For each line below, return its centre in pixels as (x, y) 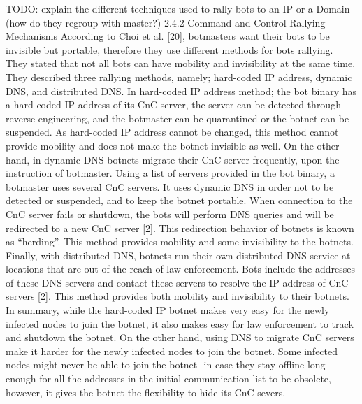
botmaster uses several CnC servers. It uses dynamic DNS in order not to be (170, 186)
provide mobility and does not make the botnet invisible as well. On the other (173, 145)
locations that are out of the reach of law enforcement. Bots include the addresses (181, 269)
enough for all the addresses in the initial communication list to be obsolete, (168, 378)
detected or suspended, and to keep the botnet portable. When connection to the (179, 200)
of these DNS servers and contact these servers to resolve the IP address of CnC (177, 282)
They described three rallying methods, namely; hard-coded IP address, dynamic (179, 77)
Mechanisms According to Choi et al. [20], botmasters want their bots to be (168, 36)
